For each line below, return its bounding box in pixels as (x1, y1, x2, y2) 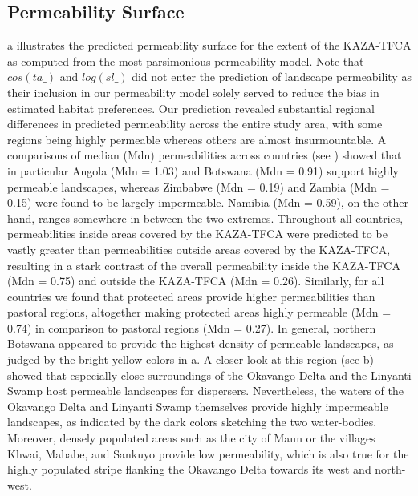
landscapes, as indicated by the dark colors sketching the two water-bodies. (7, 413, 377, 430)
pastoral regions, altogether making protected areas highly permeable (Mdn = (7, 304, 392, 321)
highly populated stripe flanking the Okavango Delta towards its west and (7, 461, 371, 478)
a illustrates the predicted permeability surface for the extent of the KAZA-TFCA (7, 37, 412, 54)
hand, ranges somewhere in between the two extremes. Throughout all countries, (7, 209, 404, 226)
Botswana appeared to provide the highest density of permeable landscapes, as (7, 335, 394, 352)
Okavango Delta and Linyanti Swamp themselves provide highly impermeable (7, 397, 388, 414)
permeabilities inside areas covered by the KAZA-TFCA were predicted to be (7, 225, 388, 242)
